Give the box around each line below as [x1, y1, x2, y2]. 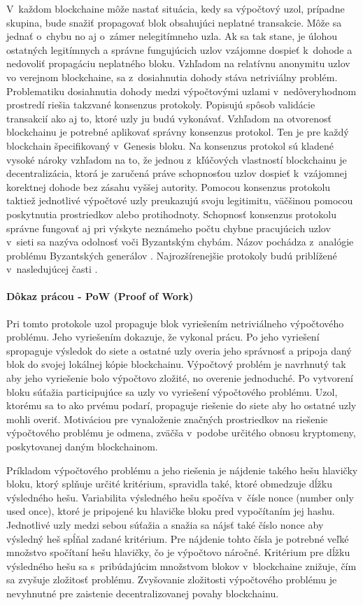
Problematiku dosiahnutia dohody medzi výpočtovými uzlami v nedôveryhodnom [6, 83, 357, 98]
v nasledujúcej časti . [6, 262, 98, 276]
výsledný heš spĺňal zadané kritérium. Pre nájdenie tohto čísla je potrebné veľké [6, 531, 349, 546]
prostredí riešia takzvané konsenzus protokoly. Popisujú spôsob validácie [6, 97, 315, 112]
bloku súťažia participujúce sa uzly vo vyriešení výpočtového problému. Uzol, [6, 384, 338, 399]
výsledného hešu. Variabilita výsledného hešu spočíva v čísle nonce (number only [6, 490, 354, 504]
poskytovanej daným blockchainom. [6, 439, 158, 454]
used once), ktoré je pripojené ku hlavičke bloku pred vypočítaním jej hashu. [6, 504, 335, 518]
